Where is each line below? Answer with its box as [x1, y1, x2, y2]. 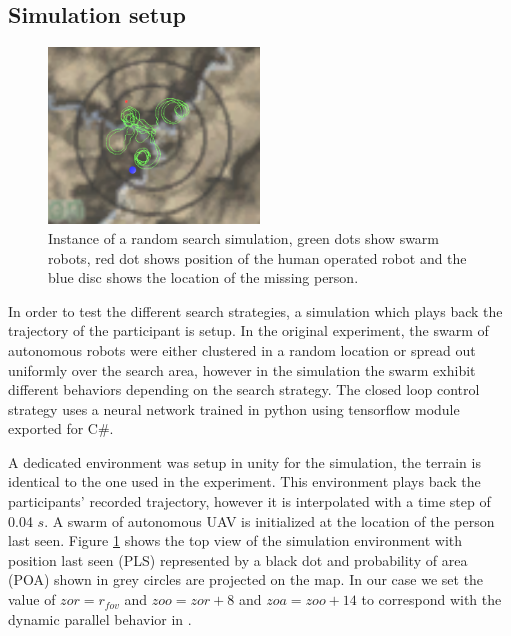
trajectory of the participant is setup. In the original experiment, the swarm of [8, 320, 489, 341]
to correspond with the [361, 589, 502, 610]
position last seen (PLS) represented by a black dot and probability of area [8, 549, 468, 570]
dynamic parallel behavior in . [8, 608, 192, 629]
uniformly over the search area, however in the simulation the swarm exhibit [8, 359, 476, 380]
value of [8, 589, 56, 610]
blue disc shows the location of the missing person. [48, 267, 359, 288]
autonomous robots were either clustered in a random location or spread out [8, 339, 476, 360]
